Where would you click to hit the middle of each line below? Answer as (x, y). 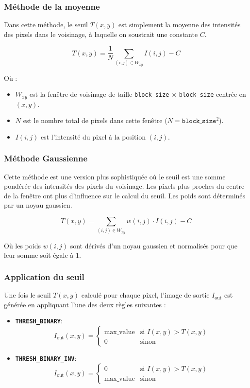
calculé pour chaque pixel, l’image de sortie (145, 295)
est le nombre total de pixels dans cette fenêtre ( (95, 120)
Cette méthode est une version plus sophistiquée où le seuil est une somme (115, 176)
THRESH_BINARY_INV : (46, 358)
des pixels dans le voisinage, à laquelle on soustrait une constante (101, 34)
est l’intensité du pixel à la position (93, 136)
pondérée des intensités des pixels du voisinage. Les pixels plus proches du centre (124, 186)
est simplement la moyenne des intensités (180, 25)
